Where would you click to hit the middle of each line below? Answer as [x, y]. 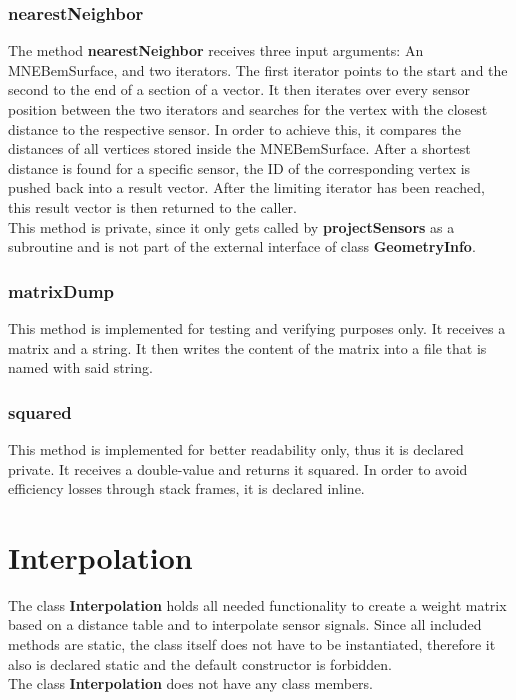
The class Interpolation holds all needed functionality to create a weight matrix [257, 604]
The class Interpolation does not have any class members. [190, 683]
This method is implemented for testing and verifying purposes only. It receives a [257, 327]
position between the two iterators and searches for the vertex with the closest [248, 109]
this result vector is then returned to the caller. [152, 206]
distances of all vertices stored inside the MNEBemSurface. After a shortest [239, 148]
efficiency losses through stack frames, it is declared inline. [186, 488]
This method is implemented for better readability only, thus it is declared [236, 448]
